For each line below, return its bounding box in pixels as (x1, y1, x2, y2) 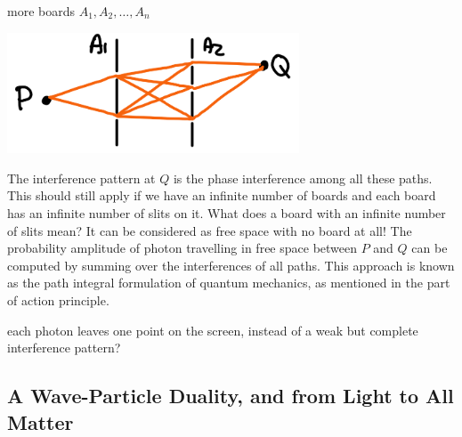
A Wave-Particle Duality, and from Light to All (7, 382, 454, 409)
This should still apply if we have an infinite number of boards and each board (7, 186, 436, 205)
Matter (7, 408, 74, 435)
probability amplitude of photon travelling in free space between (7, 239, 358, 257)
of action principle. (7, 291, 109, 310)
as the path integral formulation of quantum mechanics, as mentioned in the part (7, 273, 450, 292)
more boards (7, 2, 75, 20)
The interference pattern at (7, 168, 156, 187)
